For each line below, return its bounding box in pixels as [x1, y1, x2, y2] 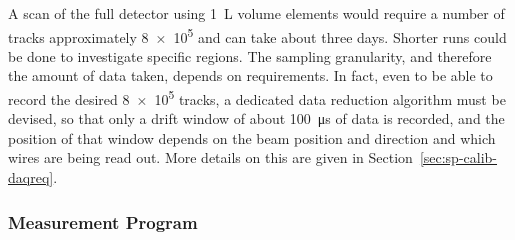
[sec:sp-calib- [419, 147, 498, 168]
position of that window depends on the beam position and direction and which [8, 127, 496, 148]
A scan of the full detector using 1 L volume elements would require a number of [8, 3, 505, 23]
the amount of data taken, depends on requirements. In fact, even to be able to [8, 65, 493, 86]
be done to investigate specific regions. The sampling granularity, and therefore [8, 45, 492, 66]
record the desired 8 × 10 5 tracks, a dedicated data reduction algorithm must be [8, 86, 506, 109]
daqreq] [8, 167, 54, 188]
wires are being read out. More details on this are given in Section [8, 147, 413, 168]
